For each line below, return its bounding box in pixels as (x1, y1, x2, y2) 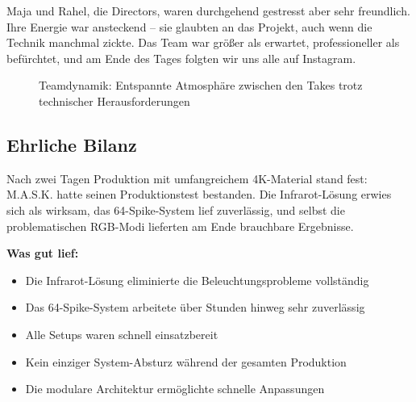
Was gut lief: (6, 245, 79, 262)
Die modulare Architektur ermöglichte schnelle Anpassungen (25, 380, 325, 397)
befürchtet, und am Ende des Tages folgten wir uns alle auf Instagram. (6, 49, 356, 66)
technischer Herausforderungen (39, 92, 190, 109)
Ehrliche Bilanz (6, 132, 137, 157)
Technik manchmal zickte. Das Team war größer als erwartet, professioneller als (6, 34, 400, 51)
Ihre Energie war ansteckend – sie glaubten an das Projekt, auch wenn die (6, 18, 372, 35)
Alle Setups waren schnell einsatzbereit (25, 325, 218, 342)
